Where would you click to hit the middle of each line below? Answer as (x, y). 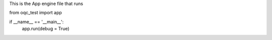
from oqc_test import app (36, 13)
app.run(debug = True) (46, 29)
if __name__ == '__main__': (37, 22)
